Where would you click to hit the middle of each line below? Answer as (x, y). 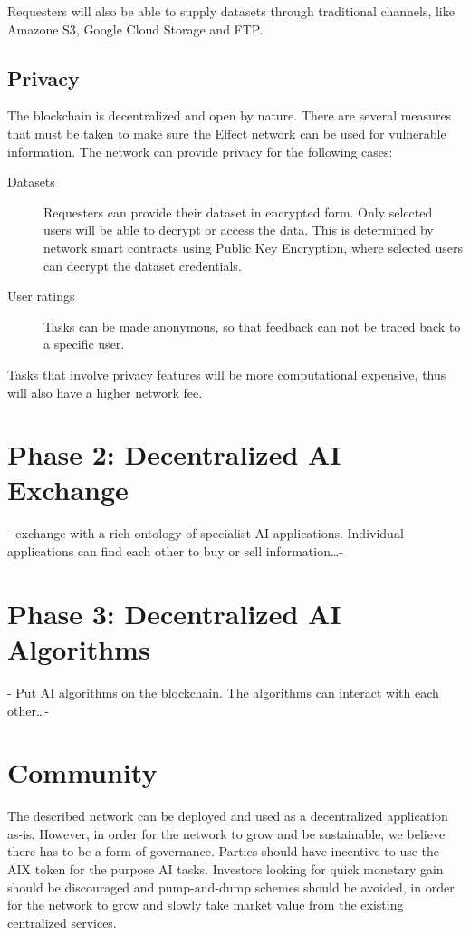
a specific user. (84, 344)
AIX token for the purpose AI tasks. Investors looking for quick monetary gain (225, 869)
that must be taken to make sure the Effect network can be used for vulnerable (227, 133)
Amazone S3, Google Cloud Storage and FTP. (135, 29)
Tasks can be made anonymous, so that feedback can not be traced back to (252, 326)
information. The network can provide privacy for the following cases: (200, 151)
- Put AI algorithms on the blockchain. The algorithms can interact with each (223, 692)
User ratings (41, 296)
